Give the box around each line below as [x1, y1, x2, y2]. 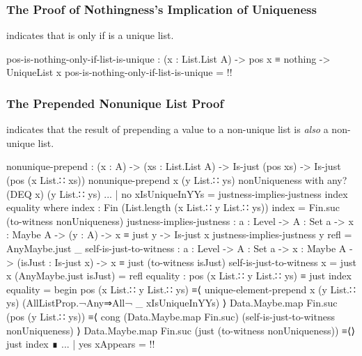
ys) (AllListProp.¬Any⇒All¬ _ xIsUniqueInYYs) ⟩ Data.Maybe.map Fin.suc [6, 295, 338, 310]
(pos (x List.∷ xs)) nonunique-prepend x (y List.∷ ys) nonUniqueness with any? [6, 173, 347, 187]
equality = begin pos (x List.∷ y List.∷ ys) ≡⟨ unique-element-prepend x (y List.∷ [6, 281, 356, 296]
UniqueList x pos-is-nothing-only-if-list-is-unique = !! [6, 65, 233, 79]
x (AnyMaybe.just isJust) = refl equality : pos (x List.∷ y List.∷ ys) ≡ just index [6, 268, 352, 283]
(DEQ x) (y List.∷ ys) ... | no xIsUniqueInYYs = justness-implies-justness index [6, 186, 348, 201]
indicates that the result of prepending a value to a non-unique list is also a [6, 122, 329, 137]
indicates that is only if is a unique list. [6, 28, 174, 42]
